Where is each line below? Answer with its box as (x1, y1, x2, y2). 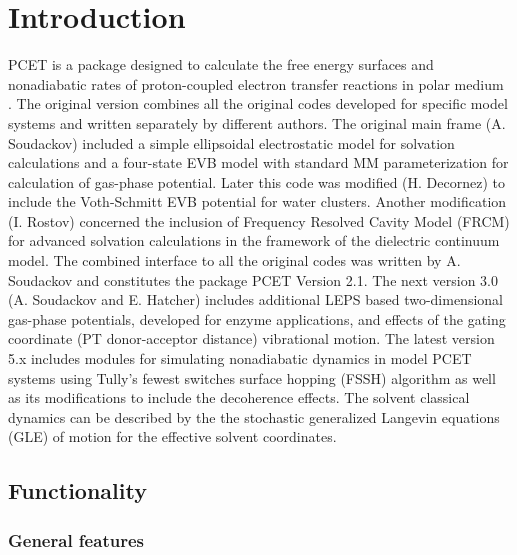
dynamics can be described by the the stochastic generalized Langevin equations (8, 406, 500, 427)
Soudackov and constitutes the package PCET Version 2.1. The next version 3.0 (8, 269, 498, 290)
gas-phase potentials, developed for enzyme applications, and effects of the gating (8, 308, 506, 329)
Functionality (8, 475, 147, 506)
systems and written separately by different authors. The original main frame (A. (8, 112, 506, 133)
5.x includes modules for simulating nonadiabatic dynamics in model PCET (8, 348, 472, 369)
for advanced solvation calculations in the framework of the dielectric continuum (8, 230, 500, 251)
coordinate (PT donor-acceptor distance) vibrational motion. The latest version (8, 328, 495, 349)
